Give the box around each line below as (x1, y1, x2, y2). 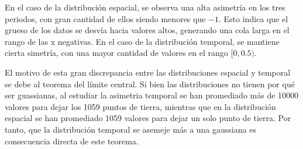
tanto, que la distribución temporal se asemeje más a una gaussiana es (5, 123, 256, 135)
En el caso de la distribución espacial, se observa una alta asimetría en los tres (5, 1, 285, 13)
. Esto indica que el (219, 12, 288, 24)
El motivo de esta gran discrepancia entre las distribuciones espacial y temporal (5, 66, 291, 78)
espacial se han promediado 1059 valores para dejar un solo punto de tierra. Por (5, 112, 291, 124)
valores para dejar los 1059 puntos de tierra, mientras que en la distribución (5, 100, 276, 112)
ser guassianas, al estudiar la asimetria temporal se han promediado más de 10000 (5, 89, 299, 101)
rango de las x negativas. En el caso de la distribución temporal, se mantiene (5, 35, 280, 47)
